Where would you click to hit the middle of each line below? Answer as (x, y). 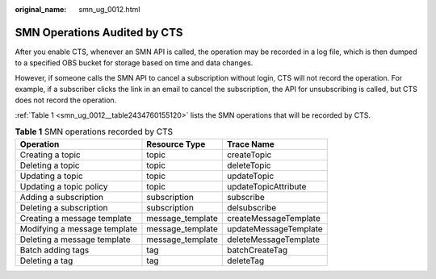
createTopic (249, 155)
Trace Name (250, 144)
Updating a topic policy (64, 186)
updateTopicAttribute (266, 186)
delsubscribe (252, 207)
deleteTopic (249, 165)
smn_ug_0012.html (109, 9)
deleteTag (245, 260)
